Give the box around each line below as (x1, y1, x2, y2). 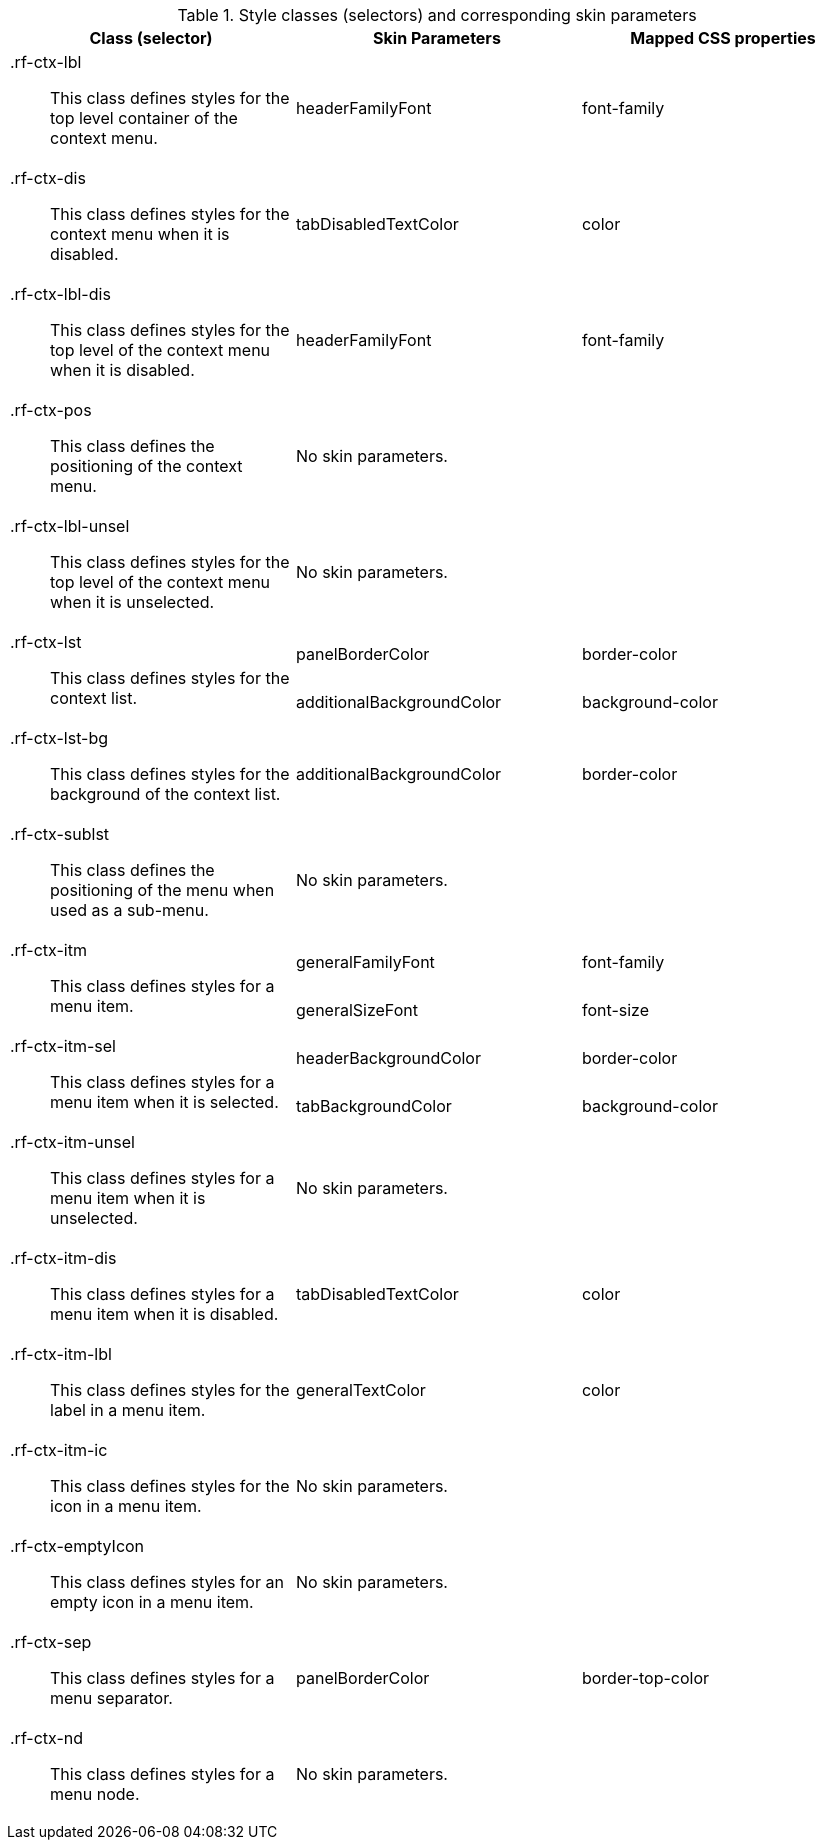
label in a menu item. (50, 1400, 206, 1420)
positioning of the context (50, 456, 243, 476)
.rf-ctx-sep (10, 1632, 92, 1652)
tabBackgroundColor (295, 1096, 452, 1116)
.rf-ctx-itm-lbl (10, 1344, 112, 1364)
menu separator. (50, 1688, 173, 1708)
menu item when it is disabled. (50, 1304, 279, 1324)
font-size (581, 1000, 649, 1020)
